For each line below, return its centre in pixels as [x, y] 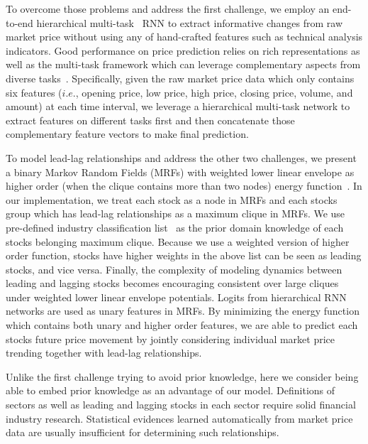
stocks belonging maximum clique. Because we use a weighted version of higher [178, 241]
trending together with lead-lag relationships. [104, 353]
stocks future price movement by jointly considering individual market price [171, 339]
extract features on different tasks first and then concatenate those [150, 120]
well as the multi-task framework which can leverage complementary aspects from [183, 64]
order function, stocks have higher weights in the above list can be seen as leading [184, 255]
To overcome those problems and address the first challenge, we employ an [168, 9]
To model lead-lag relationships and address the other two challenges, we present [181, 157]
